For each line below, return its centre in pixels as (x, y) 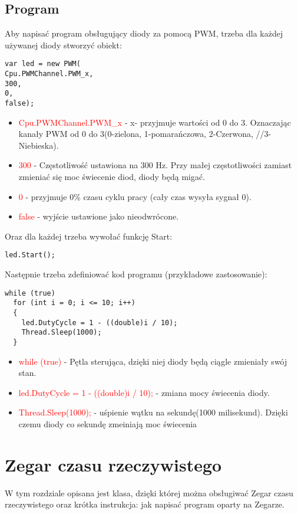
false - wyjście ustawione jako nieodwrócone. (99, 216)
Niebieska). (39, 145)
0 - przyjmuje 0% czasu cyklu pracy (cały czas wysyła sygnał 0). (135, 196)
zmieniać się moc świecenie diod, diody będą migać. (112, 177)
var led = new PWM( (43, 64)
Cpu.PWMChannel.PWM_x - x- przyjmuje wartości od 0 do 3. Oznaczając (155, 122)
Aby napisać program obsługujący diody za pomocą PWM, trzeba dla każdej (144, 33)
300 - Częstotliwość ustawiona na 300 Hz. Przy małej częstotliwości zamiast (155, 165)
